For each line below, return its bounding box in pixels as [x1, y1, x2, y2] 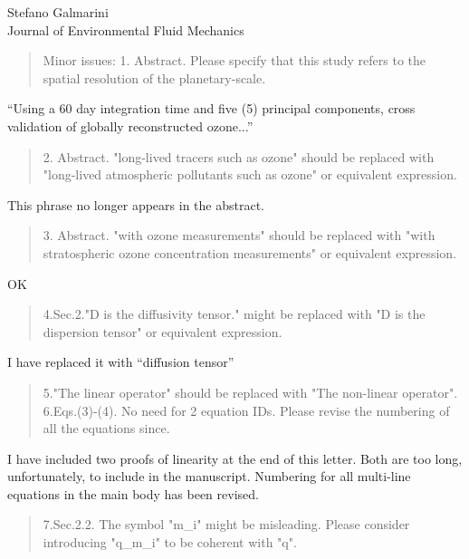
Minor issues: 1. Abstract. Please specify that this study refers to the [43, 51, 426, 70]
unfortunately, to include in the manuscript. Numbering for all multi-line [7, 467, 411, 486]
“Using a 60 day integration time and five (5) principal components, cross [7, 99, 416, 118]
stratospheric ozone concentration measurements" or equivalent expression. [43, 243, 457, 262]
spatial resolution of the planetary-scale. [43, 68, 266, 87]
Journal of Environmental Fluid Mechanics [7, 20, 244, 39]
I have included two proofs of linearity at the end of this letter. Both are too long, [7, 448, 463, 467]
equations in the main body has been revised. [7, 484, 259, 503]
